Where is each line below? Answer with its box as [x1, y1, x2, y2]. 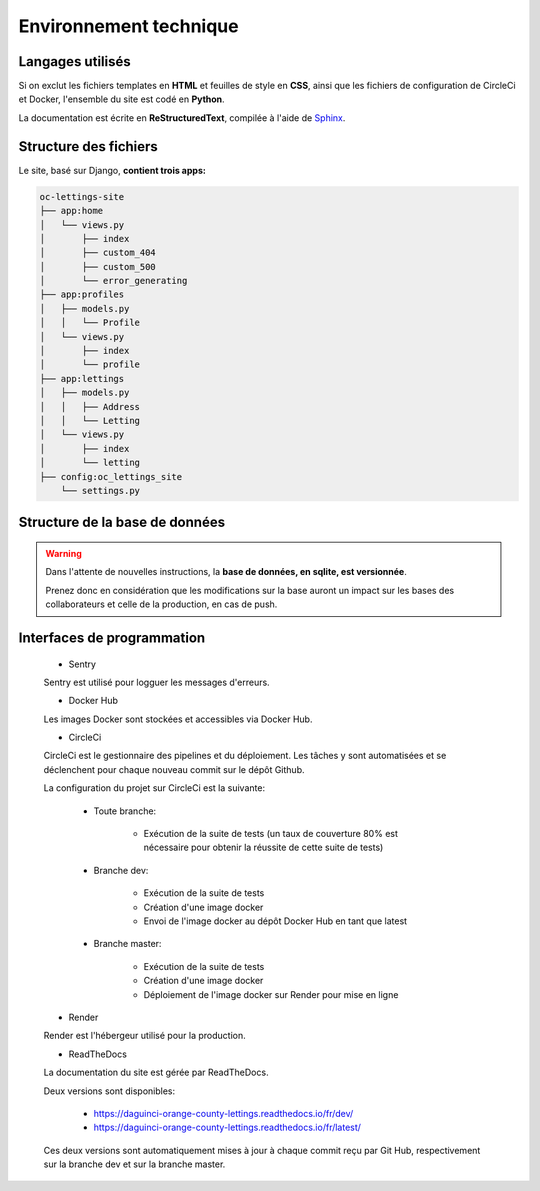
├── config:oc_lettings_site [39, 471, 183, 482]
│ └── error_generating [39, 275, 188, 287]
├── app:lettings [39, 373, 125, 384]
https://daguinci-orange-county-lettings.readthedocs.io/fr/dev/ [93, 1107, 354, 1119]
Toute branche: [93, 805, 157, 817]
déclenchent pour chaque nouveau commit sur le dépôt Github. [43, 763, 305, 775]
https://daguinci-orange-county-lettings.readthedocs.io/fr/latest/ [93, 1121, 362, 1134]
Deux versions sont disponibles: [43, 1085, 176, 1097]
